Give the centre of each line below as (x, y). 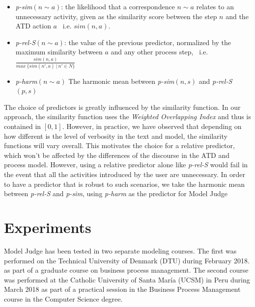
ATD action (33, 26)
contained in (23, 126)
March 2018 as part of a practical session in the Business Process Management (122, 289)
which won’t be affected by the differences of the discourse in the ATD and (117, 155)
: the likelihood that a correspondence (118, 6)
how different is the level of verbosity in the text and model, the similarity (116, 136)
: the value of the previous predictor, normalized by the (147, 42)
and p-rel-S (215, 81)
